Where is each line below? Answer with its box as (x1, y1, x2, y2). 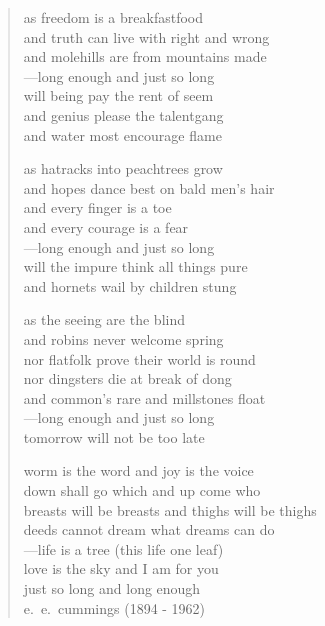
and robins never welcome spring (23, 328, 224, 349)
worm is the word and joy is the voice (23, 460, 254, 481)
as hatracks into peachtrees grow (23, 158, 223, 179)
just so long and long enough (23, 578, 201, 599)
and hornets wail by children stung (23, 275, 237, 296)
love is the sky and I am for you (23, 558, 219, 579)
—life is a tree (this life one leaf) (23, 538, 224, 559)
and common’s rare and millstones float (23, 387, 266, 408)
